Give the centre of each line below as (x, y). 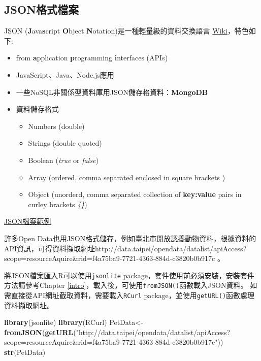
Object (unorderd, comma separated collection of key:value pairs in (135, 194)
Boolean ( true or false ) (63, 160)
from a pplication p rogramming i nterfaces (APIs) (92, 58)
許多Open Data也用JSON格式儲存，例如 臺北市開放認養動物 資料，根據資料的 (130, 238)
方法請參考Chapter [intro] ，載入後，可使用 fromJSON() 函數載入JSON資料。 (126, 285)
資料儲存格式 (37, 109)
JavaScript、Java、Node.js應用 (65, 74)
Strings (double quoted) (65, 143)
